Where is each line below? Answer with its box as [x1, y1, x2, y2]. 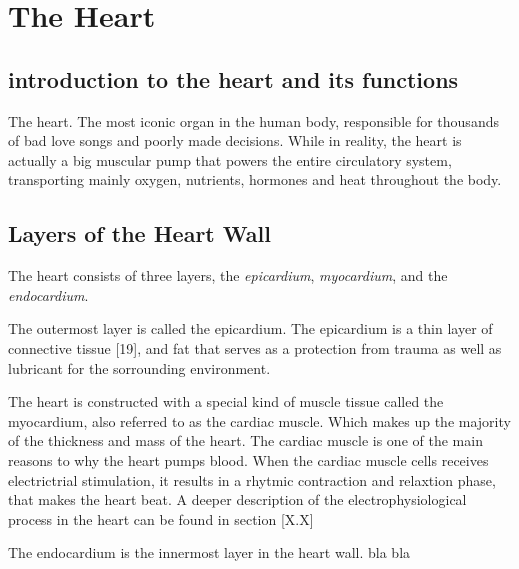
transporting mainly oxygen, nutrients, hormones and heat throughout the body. [8, 169, 502, 190]
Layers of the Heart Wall [8, 218, 271, 249]
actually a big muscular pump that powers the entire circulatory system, [8, 149, 452, 170]
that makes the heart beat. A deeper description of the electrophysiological [8, 489, 467, 510]
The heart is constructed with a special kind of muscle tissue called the [8, 391, 444, 412]
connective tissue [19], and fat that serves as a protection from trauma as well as [8, 337, 502, 358]
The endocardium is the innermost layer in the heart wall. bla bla [8, 542, 411, 563]
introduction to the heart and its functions [8, 63, 459, 94]
